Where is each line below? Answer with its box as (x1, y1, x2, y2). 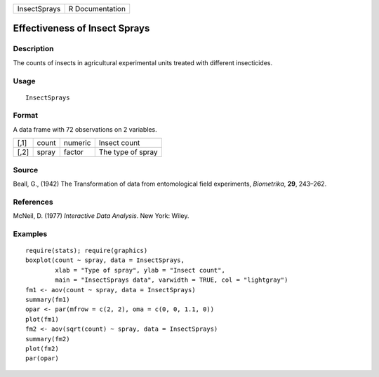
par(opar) (25, 355, 59, 362)
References (13, 197, 53, 207)
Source (13, 165, 39, 174)
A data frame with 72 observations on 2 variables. (13, 125, 157, 133)
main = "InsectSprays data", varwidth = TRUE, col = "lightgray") (55, 276, 288, 284)
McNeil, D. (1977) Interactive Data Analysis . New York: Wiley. (13, 212, 189, 220)
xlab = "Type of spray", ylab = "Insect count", (55, 266, 226, 274)
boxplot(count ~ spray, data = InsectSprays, (25, 256, 185, 264)
